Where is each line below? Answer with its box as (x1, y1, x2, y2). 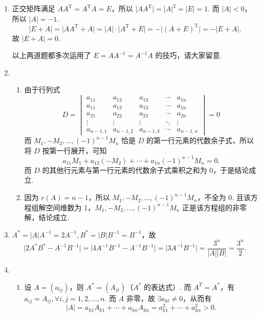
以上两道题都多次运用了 (12, 50, 91, 61)
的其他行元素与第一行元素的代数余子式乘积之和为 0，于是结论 (42, 164, 249, 175)
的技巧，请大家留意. (155, 50, 222, 61)
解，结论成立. (24, 212, 70, 223)
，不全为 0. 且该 (197, 192, 251, 203)
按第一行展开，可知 (42, 145, 107, 155)
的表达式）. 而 (144, 281, 191, 292)
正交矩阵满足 (12, 3, 55, 13)
